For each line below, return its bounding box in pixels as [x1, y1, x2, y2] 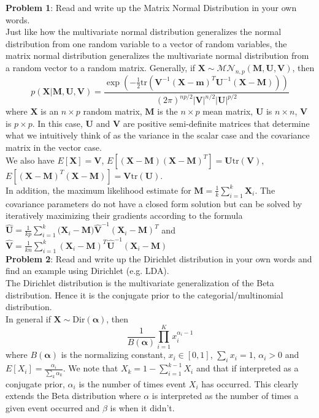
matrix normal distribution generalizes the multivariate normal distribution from [6, 49, 309, 62]
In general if [6, 312, 51, 325]
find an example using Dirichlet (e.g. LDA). [6, 264, 169, 277]
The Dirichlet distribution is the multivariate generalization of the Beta [6, 276, 274, 289]
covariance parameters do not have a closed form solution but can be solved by [6, 197, 302, 210]
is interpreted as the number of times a [152, 389, 299, 402]
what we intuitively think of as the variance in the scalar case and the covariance [6, 129, 310, 142]
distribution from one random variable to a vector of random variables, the [6, 37, 287, 50]
